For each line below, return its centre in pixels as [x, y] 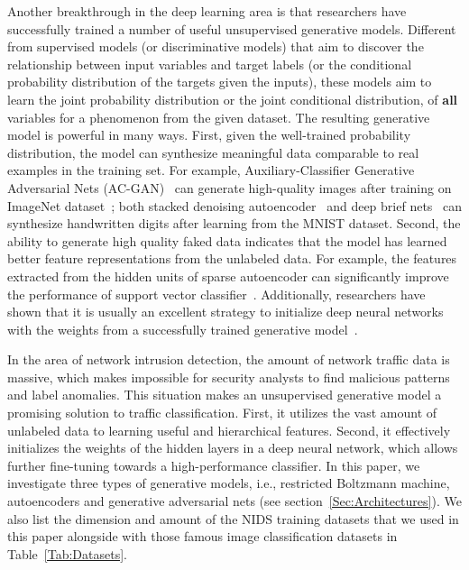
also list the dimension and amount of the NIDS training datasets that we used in [233, 518]
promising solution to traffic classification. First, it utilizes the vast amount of [222, 413]
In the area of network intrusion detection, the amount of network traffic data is [229, 359]
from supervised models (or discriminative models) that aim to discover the [216, 46]
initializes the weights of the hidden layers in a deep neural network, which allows [233, 448]
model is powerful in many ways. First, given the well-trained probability [209, 135]
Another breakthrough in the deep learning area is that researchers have [207, 11]
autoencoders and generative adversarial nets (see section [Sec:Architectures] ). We [234, 501]
